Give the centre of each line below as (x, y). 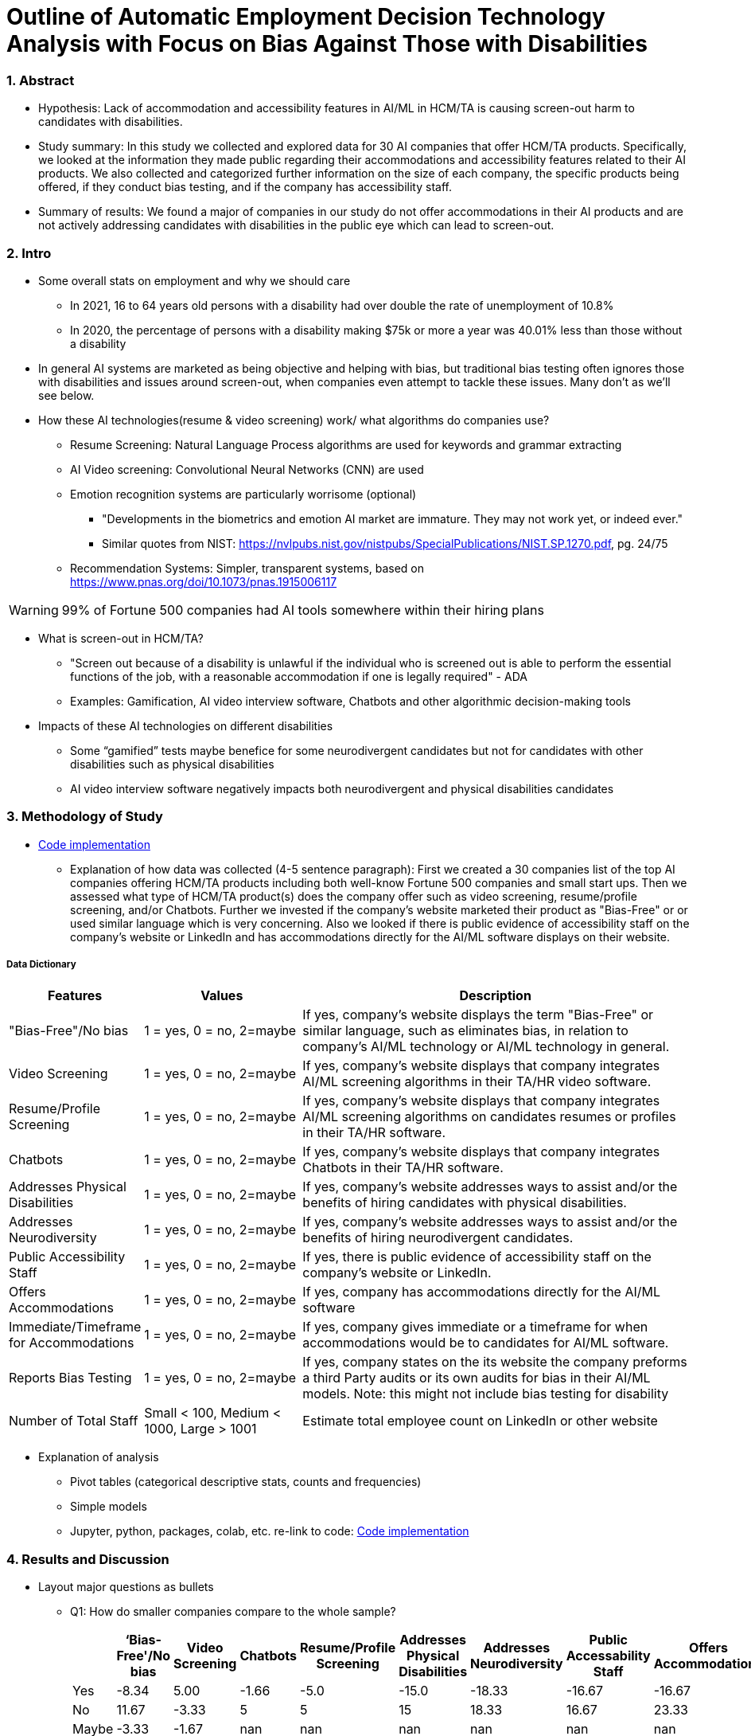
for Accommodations (72, 1343)
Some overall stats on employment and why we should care (195, 280)
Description (495, 996)
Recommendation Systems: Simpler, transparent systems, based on (247, 568)
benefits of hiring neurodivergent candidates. (438, 1238)
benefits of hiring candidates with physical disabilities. (465, 1203)
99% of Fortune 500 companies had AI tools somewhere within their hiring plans (303, 610)
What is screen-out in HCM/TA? (121, 638)
